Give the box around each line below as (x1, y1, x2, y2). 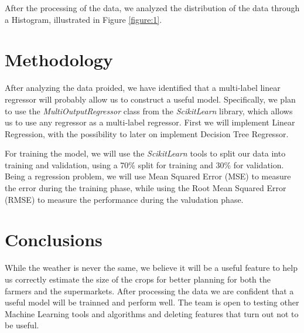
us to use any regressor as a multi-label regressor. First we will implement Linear (5, 116, 295, 128)
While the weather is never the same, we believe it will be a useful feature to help (5, 261, 298, 274)
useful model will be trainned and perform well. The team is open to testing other (5, 296, 299, 308)
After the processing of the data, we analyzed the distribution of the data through (5, 2, 300, 13)
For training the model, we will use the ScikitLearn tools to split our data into (5, 147, 286, 159)
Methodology (5, 47, 113, 72)
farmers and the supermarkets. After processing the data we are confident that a (5, 284, 294, 297)
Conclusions (5, 227, 103, 252)
